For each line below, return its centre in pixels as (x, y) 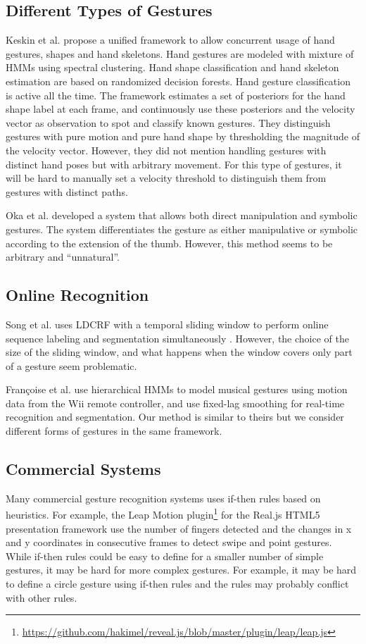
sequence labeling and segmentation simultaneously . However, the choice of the (177, 338)
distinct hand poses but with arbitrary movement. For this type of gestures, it (174, 164)
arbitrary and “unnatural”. (63, 257)
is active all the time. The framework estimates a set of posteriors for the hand (176, 95)
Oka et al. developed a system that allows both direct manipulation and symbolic (182, 215)
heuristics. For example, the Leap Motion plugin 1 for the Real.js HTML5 (163, 514)
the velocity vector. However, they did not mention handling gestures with (166, 150)
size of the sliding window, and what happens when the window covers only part (179, 352)
